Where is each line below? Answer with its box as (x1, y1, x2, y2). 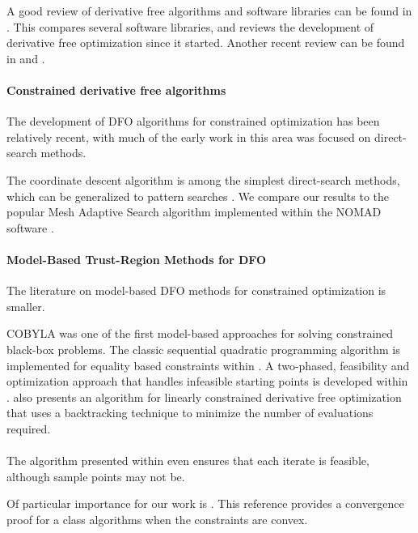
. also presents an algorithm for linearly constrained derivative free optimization (6, 388, 402, 405)
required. (6, 420, 51, 437)
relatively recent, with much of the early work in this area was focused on (6, 128, 371, 145)
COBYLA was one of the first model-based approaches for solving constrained (6, 325, 394, 342)
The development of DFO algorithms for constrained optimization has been (6, 113, 380, 130)
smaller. (6, 297, 45, 314)
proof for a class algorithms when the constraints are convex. (6, 510, 308, 527)
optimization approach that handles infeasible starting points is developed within (6, 373, 408, 390)
